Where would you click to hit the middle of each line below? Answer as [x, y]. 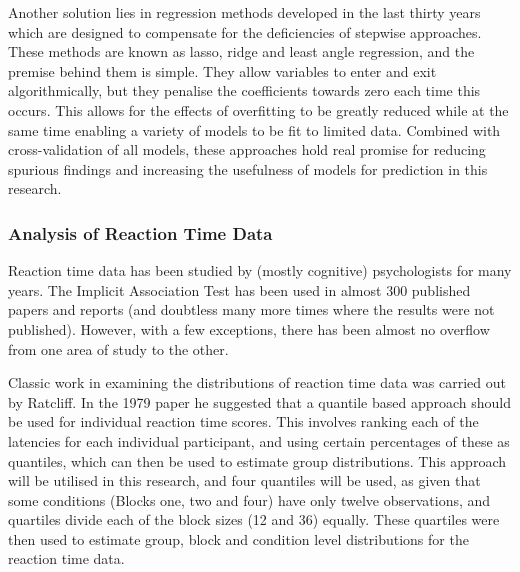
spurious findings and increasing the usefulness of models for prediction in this [248, 168]
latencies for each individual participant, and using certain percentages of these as [259, 440]
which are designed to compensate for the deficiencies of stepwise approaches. [245, 31]
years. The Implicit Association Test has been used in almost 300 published [239, 289]
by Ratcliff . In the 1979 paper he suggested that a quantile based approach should [260, 401]
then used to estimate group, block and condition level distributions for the [238, 538]
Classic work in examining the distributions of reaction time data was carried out [257, 382]
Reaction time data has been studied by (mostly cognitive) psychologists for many [260, 270]
